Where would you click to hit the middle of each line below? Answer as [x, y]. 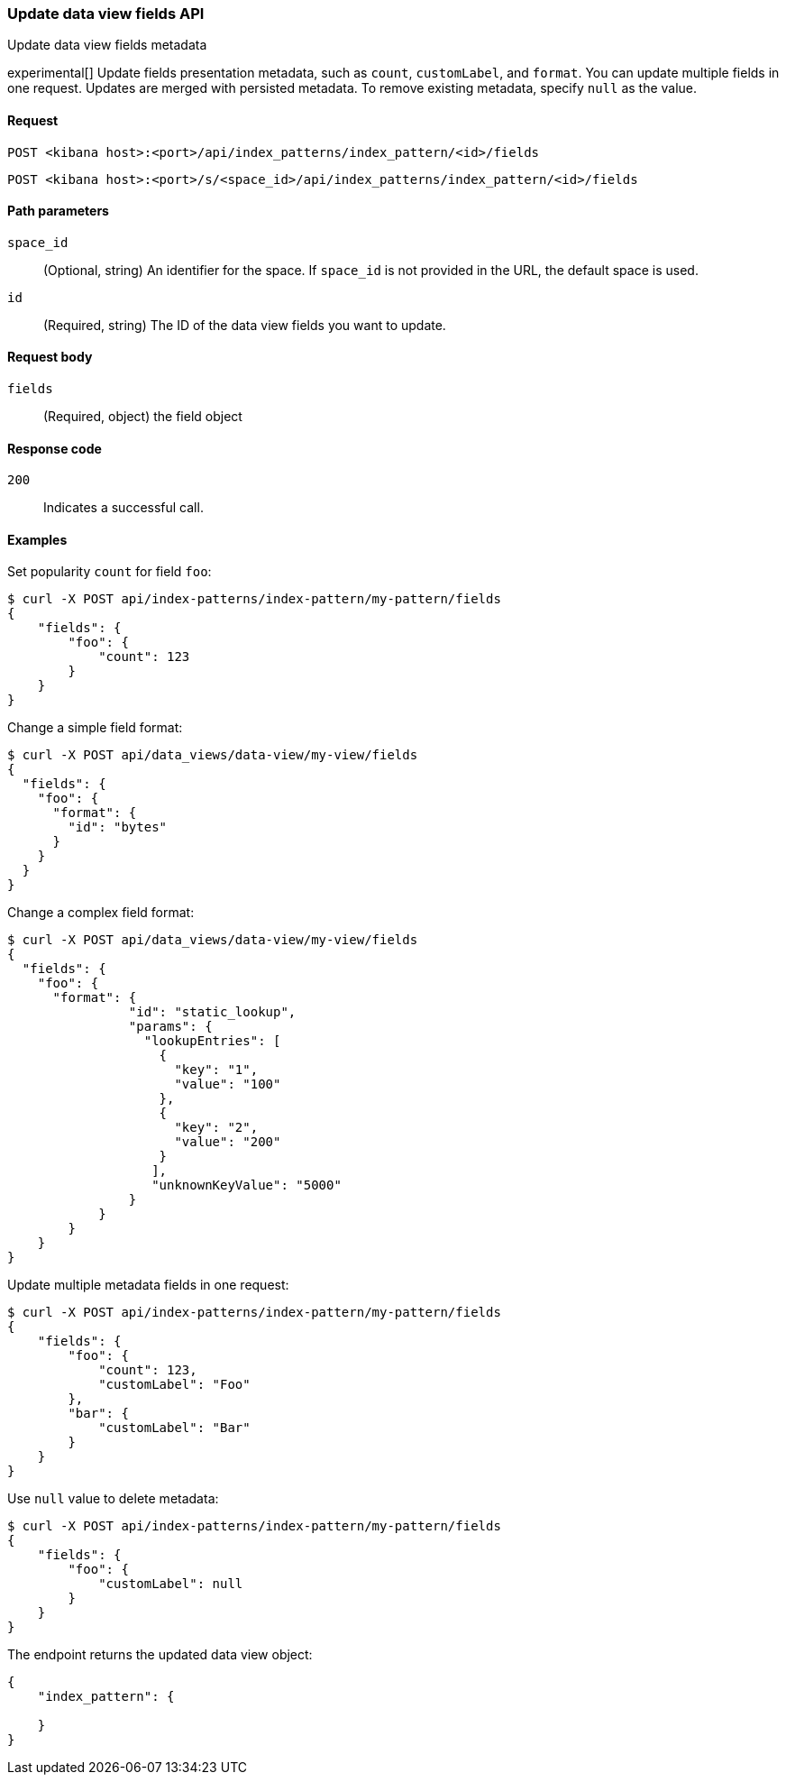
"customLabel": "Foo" [174, 1385]
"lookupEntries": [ [212, 1041]
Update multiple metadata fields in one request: [148, 1285]
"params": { [170, 1027]
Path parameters [58, 211]
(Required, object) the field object [143, 417]
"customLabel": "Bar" [174, 1428]
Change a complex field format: [101, 913]
